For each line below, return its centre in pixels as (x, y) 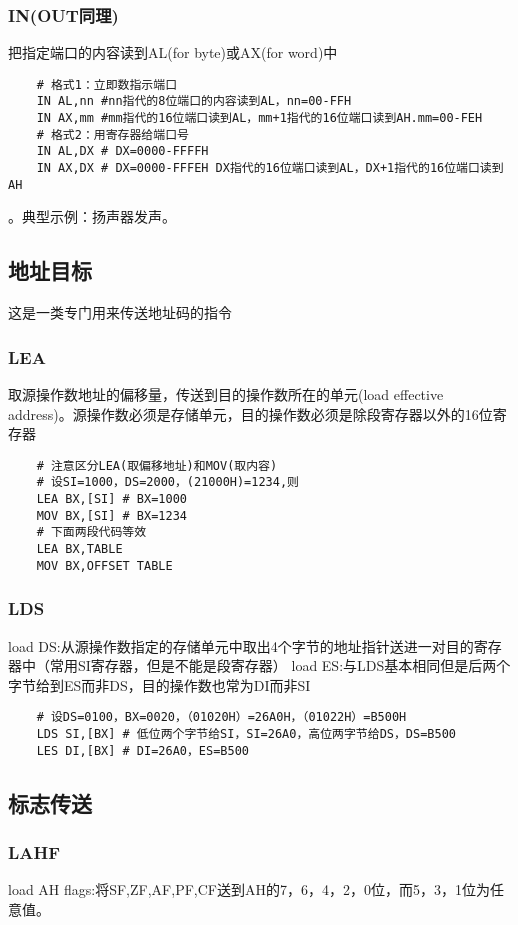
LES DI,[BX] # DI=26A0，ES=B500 (142, 750)
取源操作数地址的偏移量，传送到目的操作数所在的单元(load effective (226, 394)
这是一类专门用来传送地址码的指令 (120, 312)
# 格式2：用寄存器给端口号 (112, 134)
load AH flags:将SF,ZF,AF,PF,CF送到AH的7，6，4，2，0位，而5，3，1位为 (249, 889)
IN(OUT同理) (63, 14)
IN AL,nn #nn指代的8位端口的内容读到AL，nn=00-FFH (194, 101)
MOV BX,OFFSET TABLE (104, 565)
